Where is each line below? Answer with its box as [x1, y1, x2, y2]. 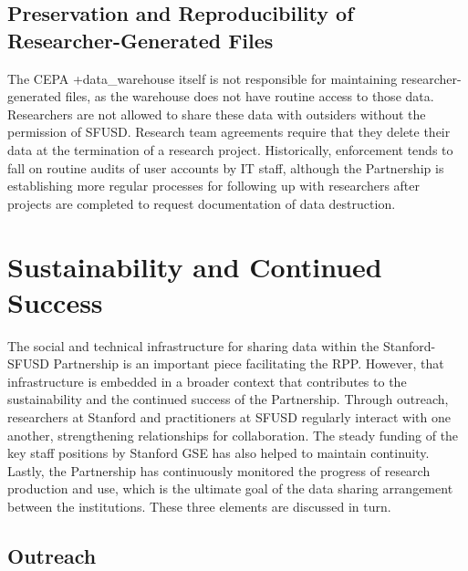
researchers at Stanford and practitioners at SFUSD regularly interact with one [7, 408, 451, 427]
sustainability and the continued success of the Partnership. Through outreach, [7, 389, 449, 409]
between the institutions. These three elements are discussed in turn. [7, 497, 391, 515]
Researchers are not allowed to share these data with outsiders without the [7, 104, 426, 123]
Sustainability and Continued [7, 247, 382, 285]
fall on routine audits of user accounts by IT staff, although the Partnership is [7, 158, 444, 177]
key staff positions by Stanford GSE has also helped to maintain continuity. [7, 443, 430, 462]
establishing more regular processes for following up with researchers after [7, 176, 420, 195]
